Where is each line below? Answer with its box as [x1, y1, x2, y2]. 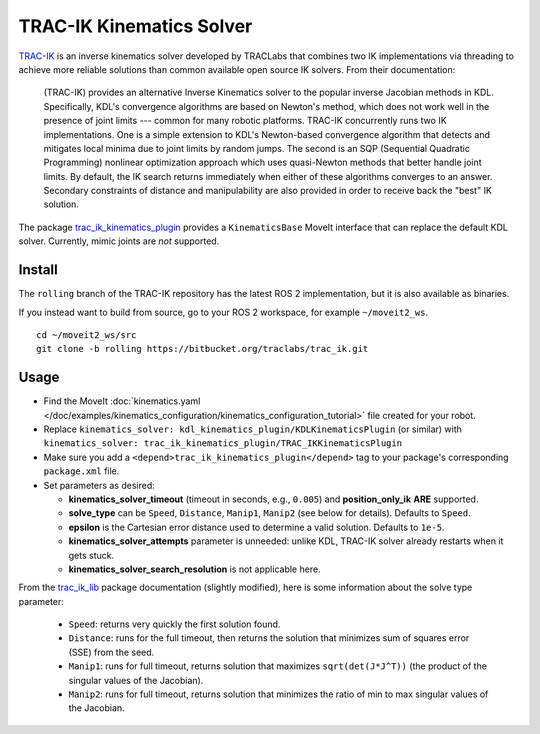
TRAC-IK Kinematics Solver [18, 15, 253, 37]
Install [18, 261, 59, 279]
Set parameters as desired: [43, 479, 155, 491]
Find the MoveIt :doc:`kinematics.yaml [43, 395, 201, 407]
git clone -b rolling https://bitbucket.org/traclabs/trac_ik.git [36, 343, 369, 355]
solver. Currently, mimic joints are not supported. [18, 235, 220, 247]
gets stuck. [68, 549, 115, 561]
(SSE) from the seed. [68, 646, 155, 658]
